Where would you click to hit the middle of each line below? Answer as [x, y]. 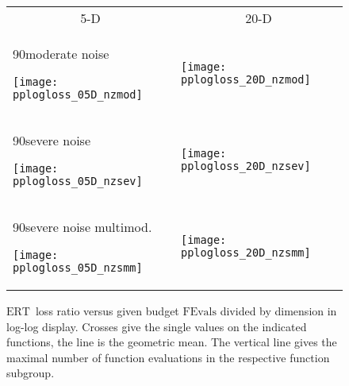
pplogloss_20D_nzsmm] [246, 252]
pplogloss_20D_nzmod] [246, 79]
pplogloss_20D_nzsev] [246, 166]
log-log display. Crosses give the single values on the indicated [157, 326]
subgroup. [31, 373]
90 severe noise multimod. [82, 227]
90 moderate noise [61, 54]
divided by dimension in [278, 311]
